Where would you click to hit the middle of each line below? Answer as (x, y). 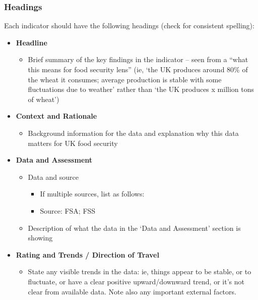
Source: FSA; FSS (68, 210)
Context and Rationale (56, 116)
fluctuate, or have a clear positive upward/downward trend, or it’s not (136, 281)
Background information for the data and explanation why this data (133, 133)
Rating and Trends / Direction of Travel (87, 254)
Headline (31, 42)
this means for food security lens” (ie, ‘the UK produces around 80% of (138, 69)
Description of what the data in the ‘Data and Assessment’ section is (134, 228)
